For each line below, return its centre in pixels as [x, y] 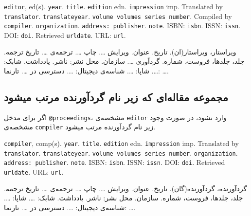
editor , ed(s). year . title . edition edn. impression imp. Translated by [113, 6]
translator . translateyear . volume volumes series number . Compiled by [118, 16]
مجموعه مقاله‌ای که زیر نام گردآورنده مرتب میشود [116, 97]
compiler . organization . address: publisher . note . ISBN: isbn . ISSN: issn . [122, 26]
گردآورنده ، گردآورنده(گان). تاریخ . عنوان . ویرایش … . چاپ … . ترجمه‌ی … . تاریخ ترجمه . [125, 188]
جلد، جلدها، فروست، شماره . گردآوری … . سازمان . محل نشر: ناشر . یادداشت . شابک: [124, 61]
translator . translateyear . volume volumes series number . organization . [121, 153]
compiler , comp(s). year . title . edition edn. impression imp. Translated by [121, 143]
